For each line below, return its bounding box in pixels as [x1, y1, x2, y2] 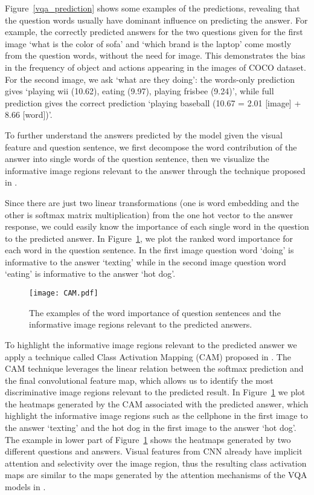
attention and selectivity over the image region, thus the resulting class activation [5, 456, 307, 469]
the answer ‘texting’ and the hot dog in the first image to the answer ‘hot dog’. [5, 421, 296, 434]
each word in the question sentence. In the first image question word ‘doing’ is [5, 244, 294, 256]
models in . [5, 480, 46, 493]
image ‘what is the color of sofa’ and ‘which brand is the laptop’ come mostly [5, 37, 292, 50]
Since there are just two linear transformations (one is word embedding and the [5, 196, 300, 209]
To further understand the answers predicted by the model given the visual [5, 128, 283, 141]
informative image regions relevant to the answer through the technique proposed [5, 164, 306, 176]
